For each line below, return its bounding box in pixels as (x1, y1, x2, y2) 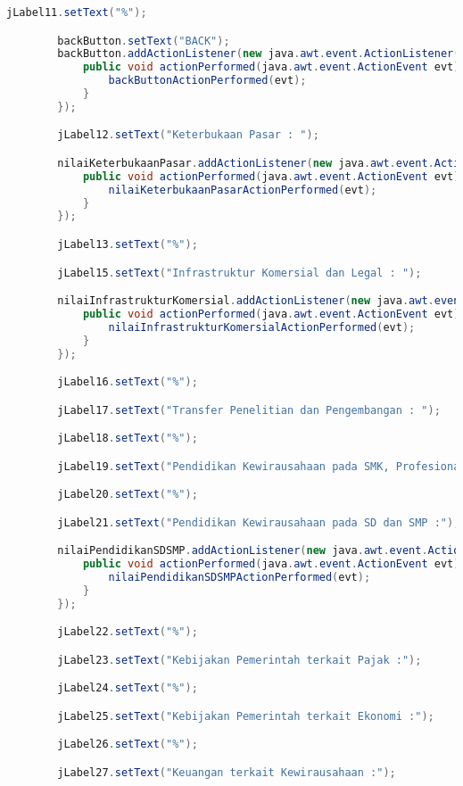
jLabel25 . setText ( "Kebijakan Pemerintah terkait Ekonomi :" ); (57, 709, 434, 723)
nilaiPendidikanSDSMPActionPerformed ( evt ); (108, 571, 371, 584)
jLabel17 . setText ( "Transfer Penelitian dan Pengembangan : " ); (57, 403, 441, 417)
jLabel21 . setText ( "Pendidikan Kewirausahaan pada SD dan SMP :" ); (57, 516, 460, 529)
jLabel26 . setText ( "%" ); (57, 738, 198, 751)
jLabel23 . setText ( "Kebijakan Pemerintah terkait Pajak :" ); (57, 653, 422, 666)
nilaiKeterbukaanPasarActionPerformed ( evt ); (108, 183, 377, 196)
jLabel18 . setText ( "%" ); (57, 432, 198, 445)
